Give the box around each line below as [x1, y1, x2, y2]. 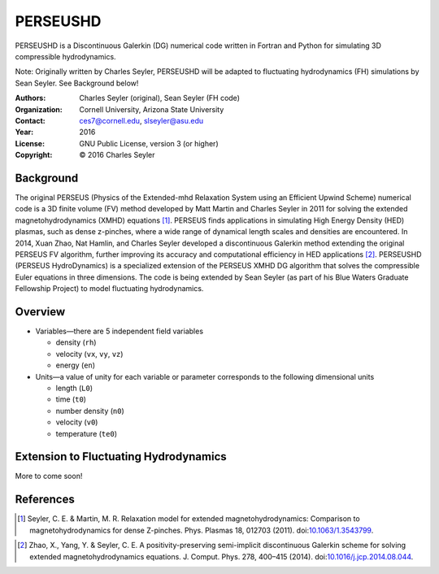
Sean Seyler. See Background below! [15, 78, 139, 88]
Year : [15, 127, 34, 137]
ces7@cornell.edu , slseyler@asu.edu [79, 115, 204, 125]
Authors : [15, 93, 46, 103]
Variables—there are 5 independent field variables [35, 326, 203, 336]
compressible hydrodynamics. [15, 51, 117, 61]
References [15, 493, 75, 507]
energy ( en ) [55, 360, 96, 370]
